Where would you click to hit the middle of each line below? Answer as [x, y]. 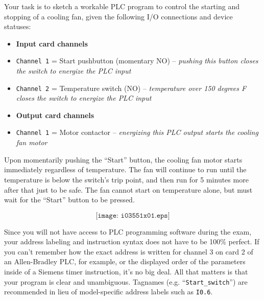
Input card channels [52, 43]
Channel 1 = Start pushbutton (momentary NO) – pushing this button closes [137, 61]
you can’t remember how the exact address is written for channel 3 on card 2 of [129, 251]
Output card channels [55, 115]
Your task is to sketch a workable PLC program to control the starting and [122, 6]
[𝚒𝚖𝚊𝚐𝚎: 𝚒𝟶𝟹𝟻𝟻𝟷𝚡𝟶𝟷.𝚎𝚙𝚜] [133, 215]
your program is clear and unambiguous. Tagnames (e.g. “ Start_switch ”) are [126, 281]
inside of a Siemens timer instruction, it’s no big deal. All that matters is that [126, 272]
